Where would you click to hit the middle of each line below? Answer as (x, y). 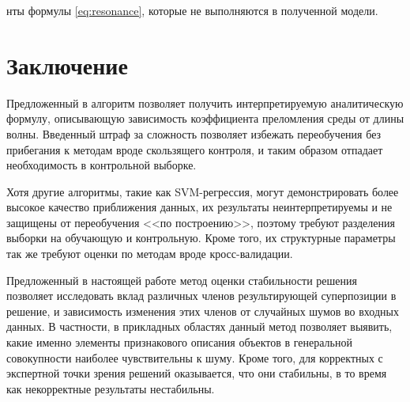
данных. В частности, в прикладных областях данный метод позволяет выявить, (199, 326)
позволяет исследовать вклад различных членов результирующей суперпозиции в (201, 296)
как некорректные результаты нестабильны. (111, 388)
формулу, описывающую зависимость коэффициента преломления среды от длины (205, 118)
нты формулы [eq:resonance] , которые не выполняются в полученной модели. (192, 10)
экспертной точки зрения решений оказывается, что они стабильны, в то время (197, 373)
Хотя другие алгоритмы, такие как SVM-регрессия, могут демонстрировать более (203, 191)
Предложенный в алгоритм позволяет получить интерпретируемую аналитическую (205, 102)
